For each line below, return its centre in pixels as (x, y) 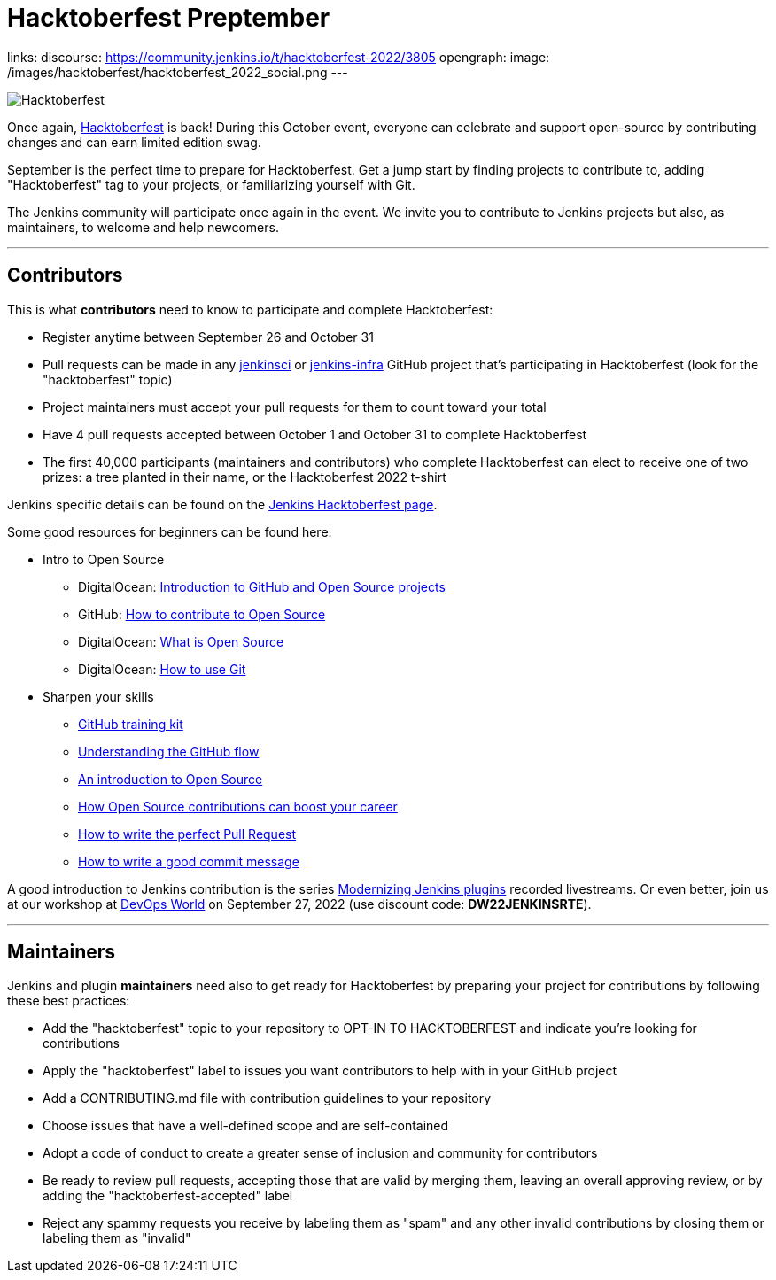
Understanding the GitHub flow (169, 751)
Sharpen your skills (98, 696)
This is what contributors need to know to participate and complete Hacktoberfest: (250, 309)
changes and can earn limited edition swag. (134, 142)
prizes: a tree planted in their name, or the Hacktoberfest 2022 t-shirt (244, 477)
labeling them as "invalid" (117, 1238)
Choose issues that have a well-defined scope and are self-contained (246, 1126)
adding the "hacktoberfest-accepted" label (168, 1196)
